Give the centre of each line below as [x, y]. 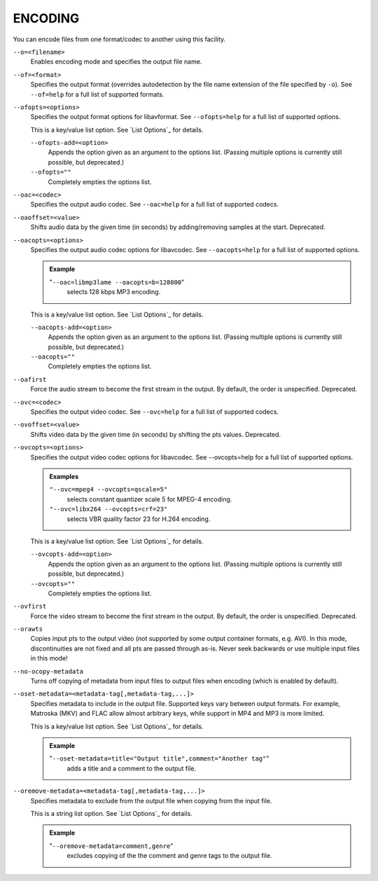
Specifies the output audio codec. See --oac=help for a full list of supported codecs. [155, 204]
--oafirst [30, 379]
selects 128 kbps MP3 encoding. [114, 292]
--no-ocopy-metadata [48, 671]
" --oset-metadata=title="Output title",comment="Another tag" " [159, 758]
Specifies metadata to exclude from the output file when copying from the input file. [151, 800]
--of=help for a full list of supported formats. [97, 94]
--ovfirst [30, 606]
